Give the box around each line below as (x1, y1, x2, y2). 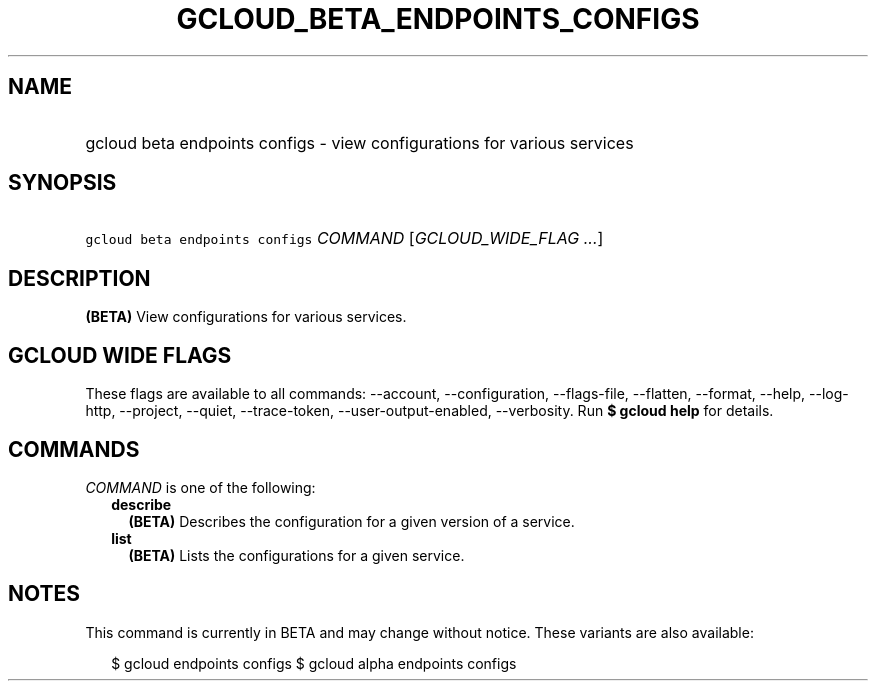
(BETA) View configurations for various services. (85, 308, 407, 326)
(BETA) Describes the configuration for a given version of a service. (128, 512, 575, 530)
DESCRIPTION (8, 265, 151, 291)
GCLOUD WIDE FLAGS (8, 342, 232, 368)
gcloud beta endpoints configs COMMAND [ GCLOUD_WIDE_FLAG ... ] (85, 228, 604, 249)
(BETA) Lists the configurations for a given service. (128, 546, 465, 564)
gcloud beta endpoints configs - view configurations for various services (85, 132, 634, 153)
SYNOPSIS (8, 170, 117, 196)
